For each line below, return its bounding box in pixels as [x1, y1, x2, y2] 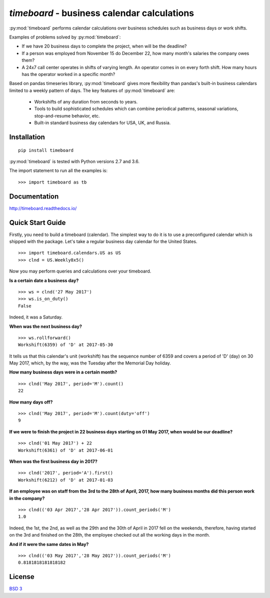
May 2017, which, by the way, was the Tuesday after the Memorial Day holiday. [9, 360, 171, 366]
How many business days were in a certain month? [9, 369, 117, 375]
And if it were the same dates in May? [9, 541, 89, 547]
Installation [9, 133, 45, 141]
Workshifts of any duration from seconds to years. [34, 99, 138, 105]
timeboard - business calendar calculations [9, 7, 194, 18]
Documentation [9, 192, 59, 200]
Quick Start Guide [9, 218, 66, 227]
